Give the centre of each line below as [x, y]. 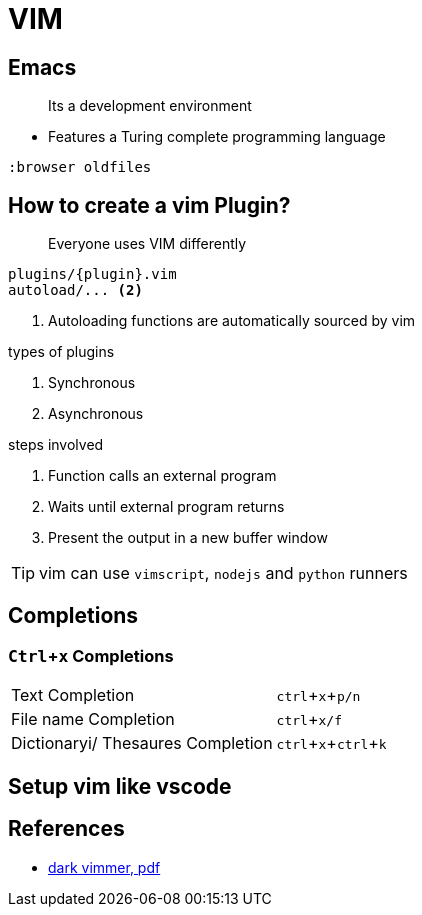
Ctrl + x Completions [91, 655]
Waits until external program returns [166, 507]
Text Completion [73, 695]
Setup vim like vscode [120, 786]
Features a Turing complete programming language [217, 137]
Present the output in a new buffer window [188, 538]
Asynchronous [96, 414]
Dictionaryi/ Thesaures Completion [142, 743]
